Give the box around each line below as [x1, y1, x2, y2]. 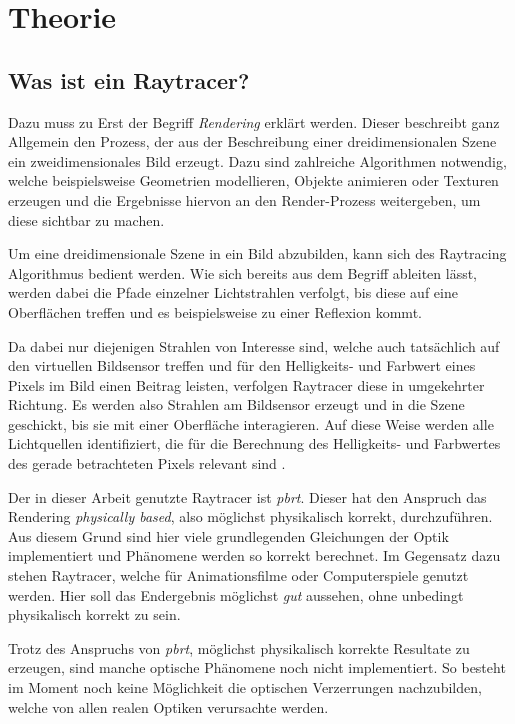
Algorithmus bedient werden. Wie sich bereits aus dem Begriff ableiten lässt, [8, 262, 477, 283]
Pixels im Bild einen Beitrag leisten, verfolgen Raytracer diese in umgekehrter [8, 374, 485, 395]
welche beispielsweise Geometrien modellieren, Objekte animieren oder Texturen [8, 170, 499, 191]
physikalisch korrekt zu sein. [8, 604, 181, 625]
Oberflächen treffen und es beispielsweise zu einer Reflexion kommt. [8, 301, 422, 322]
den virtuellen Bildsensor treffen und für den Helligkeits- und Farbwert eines [8, 355, 476, 376]
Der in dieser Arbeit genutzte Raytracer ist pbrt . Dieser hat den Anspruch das [8, 486, 487, 507]
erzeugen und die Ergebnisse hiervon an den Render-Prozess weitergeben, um [8, 189, 481, 210]
